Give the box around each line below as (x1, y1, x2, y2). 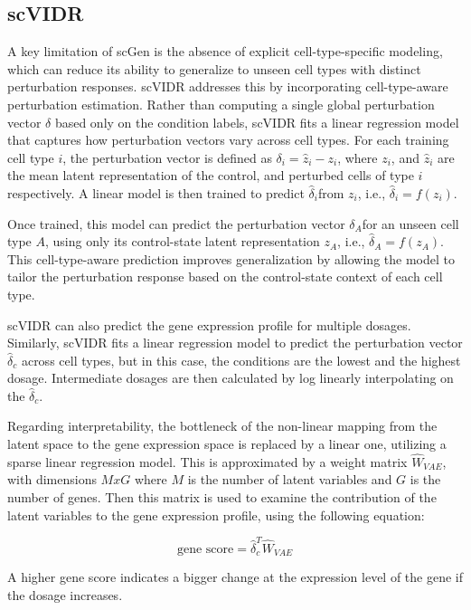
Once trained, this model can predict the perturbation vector (7, 214, 345, 233)
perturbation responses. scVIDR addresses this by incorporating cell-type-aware (7, 77, 448, 96)
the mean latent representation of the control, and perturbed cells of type (7, 166, 414, 185)
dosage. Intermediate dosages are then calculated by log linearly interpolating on (7, 368, 454, 387)
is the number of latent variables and (187, 470, 392, 489)
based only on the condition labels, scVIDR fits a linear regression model (54, 112, 459, 131)
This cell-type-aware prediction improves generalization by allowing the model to (7, 249, 455, 268)
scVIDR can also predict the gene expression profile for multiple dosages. (7, 315, 411, 334)
